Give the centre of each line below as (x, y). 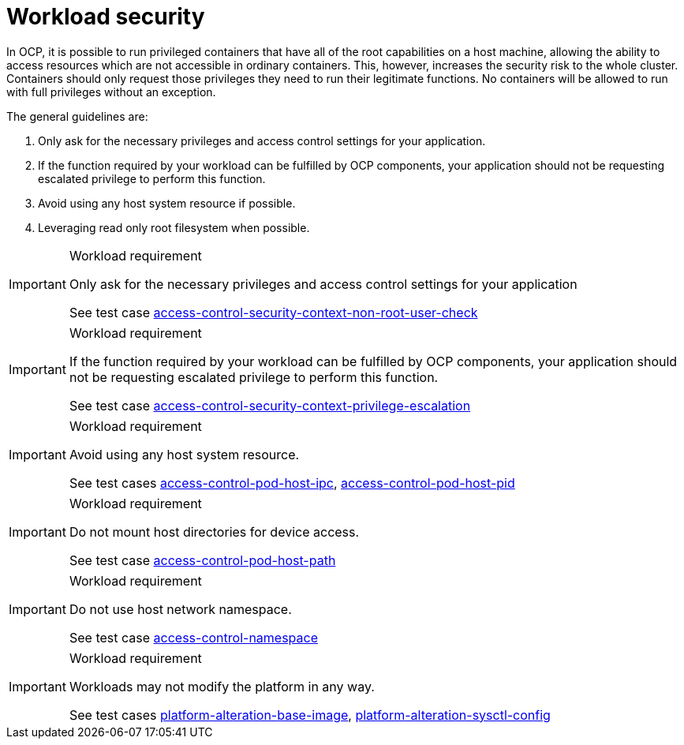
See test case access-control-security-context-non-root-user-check (273, 312)
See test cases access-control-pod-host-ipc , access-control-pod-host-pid (292, 483)
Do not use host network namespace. (180, 609)
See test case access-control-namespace (194, 637)
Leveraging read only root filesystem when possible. (174, 227)
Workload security (106, 17)
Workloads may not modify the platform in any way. (222, 686)
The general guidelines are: (77, 116)
